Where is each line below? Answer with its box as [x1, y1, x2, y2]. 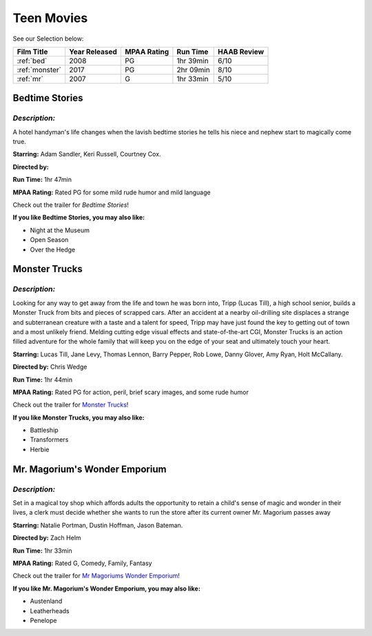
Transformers [30, 435, 69, 444]
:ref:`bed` [17, 56, 48, 65]
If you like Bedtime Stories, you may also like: [12, 214, 145, 222]
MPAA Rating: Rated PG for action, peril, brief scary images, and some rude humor [12, 388, 249, 396]
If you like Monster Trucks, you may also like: [12, 413, 145, 422]
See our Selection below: [12, 34, 84, 43]
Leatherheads [30, 606, 70, 615]
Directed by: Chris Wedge [12, 362, 87, 371]
